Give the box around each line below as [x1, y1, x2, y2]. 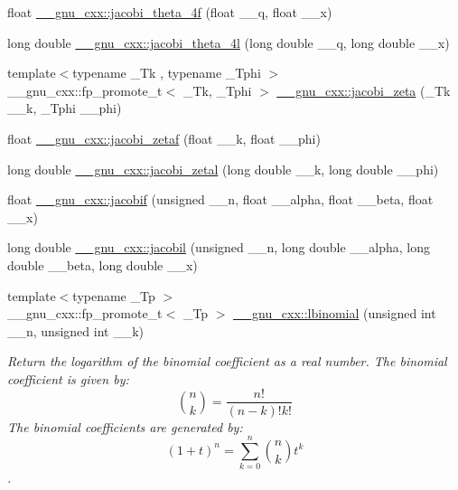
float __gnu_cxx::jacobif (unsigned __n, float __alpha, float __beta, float [7, 190, 434, 209]
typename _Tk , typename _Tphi [72, 63, 261, 82]
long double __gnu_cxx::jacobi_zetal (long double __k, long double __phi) [7, 159, 439, 178]
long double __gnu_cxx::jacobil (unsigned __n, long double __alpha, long [7, 238, 431, 257]
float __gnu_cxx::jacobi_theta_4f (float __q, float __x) [7, 3, 332, 21]
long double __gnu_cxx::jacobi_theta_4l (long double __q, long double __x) [7, 33, 450, 52]
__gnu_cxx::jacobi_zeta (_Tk [276, 80, 451, 99]
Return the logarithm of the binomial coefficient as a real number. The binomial [7, 352, 447, 371]
